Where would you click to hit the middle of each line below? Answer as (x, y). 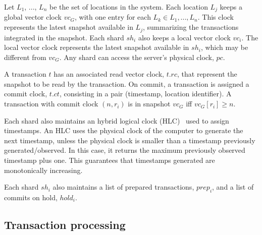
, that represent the (207, 74)
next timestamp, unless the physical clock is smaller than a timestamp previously (130, 140)
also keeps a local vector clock (184, 37)
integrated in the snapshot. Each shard (64, 37)
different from (25, 57)
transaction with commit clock (51, 104)
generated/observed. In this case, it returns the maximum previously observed (125, 150)
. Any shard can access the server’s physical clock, (137, 57)
